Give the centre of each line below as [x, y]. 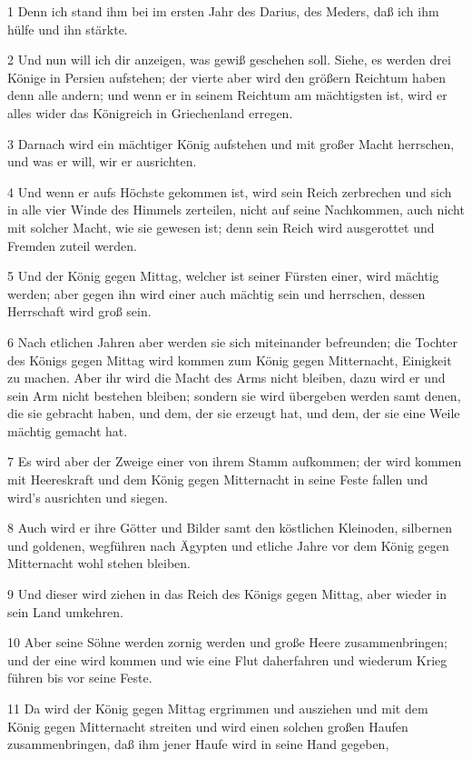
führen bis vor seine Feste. [80, 678]
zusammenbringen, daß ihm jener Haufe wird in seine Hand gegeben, [198, 744]
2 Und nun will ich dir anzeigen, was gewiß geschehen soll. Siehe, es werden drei [229, 60]
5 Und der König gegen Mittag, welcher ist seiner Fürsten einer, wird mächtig [223, 276]
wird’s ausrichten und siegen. [88, 497]
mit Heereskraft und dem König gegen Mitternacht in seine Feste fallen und [218, 479]
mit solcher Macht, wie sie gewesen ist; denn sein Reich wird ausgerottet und [221, 227]
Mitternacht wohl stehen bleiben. [99, 563]
